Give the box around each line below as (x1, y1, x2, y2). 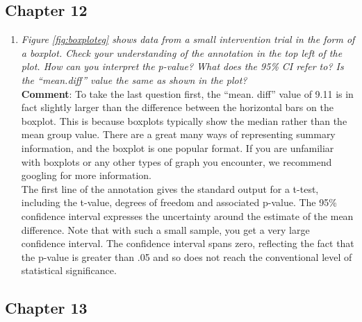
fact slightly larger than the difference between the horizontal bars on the (21, 100, 334, 115)
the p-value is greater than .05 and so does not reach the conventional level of (21, 249, 352, 264)
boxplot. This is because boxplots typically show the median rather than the (21, 113, 347, 128)
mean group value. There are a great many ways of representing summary (21, 127, 336, 142)
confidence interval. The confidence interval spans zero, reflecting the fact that (21, 236, 354, 251)
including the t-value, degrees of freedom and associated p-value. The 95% (21, 195, 337, 210)
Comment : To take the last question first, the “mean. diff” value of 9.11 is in (21, 86, 354, 101)
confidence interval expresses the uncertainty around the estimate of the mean (21, 208, 354, 223)
